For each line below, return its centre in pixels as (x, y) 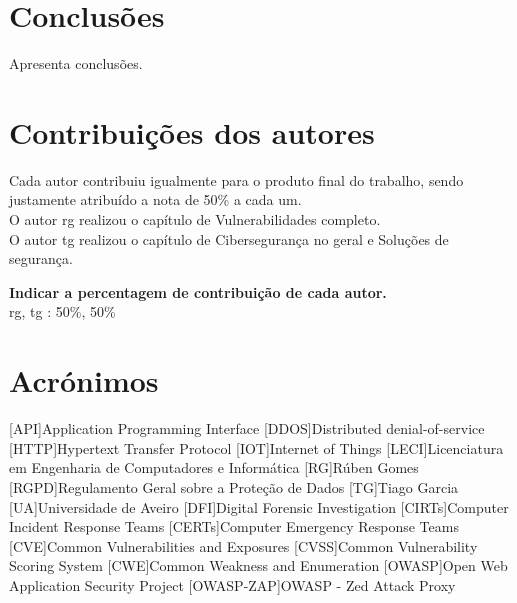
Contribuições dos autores (192, 131)
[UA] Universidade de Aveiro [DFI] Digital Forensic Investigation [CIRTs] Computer (259, 506)
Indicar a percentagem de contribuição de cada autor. (198, 291)
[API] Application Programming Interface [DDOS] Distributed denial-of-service (247, 428)
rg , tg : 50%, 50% (62, 311)
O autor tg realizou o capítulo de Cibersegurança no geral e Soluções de (229, 238)
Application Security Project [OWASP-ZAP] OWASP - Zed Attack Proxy (232, 584)
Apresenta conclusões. (76, 63)
